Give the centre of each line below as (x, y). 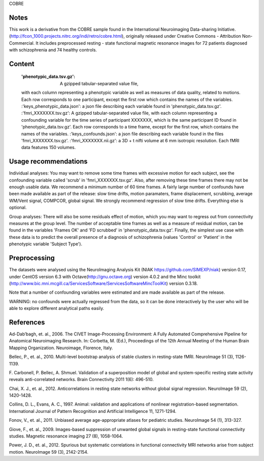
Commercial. (22, 43)
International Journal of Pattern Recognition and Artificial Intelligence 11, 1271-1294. (93, 411)
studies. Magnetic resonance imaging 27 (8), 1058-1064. (66, 436)
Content (22, 64)
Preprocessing (32, 258)
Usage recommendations (48, 162)
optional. (18, 207)
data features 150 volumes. (48, 148)
